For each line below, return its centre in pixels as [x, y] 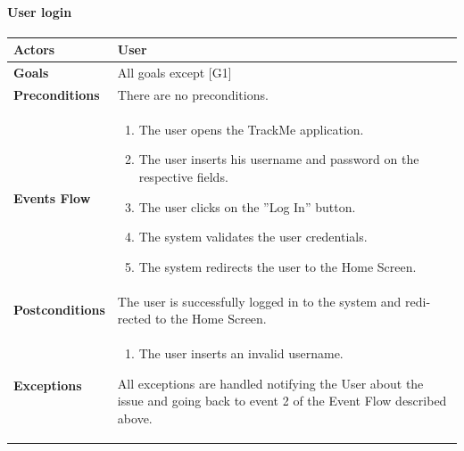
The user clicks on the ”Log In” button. [247, 206]
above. [135, 418]
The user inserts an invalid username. [241, 353]
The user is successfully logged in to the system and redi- [274, 301]
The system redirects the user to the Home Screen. [278, 266]
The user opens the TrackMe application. [251, 129]
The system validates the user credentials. [253, 237]
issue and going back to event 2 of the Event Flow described [282, 401]
